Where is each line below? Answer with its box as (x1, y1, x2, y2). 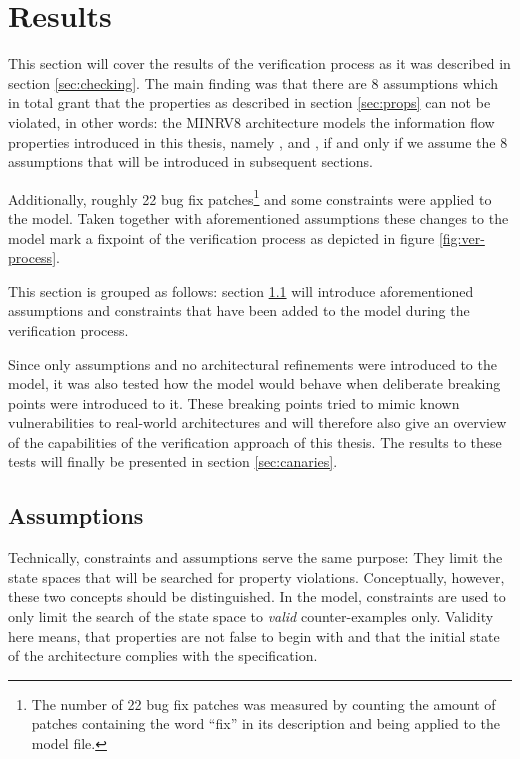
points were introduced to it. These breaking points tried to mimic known (8, 392, 460, 413)
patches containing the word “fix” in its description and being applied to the (31, 713, 500, 734)
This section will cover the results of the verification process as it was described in (8, 53, 511, 74)
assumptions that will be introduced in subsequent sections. (8, 151, 373, 172)
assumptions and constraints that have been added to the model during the (8, 300, 470, 321)
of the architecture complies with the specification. (8, 645, 318, 666)
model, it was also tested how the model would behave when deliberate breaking (8, 373, 501, 394)
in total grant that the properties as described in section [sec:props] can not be (8, 92, 491, 113)
